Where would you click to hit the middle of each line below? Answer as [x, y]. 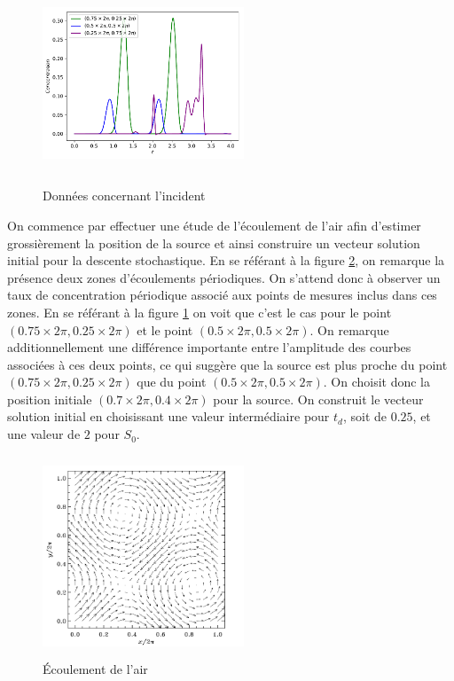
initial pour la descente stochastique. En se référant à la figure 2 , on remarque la [226, 260]
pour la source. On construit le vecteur [318, 399]
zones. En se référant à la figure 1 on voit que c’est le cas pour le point [200, 312]
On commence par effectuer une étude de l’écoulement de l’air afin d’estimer [214, 225]
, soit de [365, 416]
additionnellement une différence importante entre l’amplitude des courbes [209, 347]
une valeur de [44, 434]
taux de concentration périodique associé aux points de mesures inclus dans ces [222, 295]
